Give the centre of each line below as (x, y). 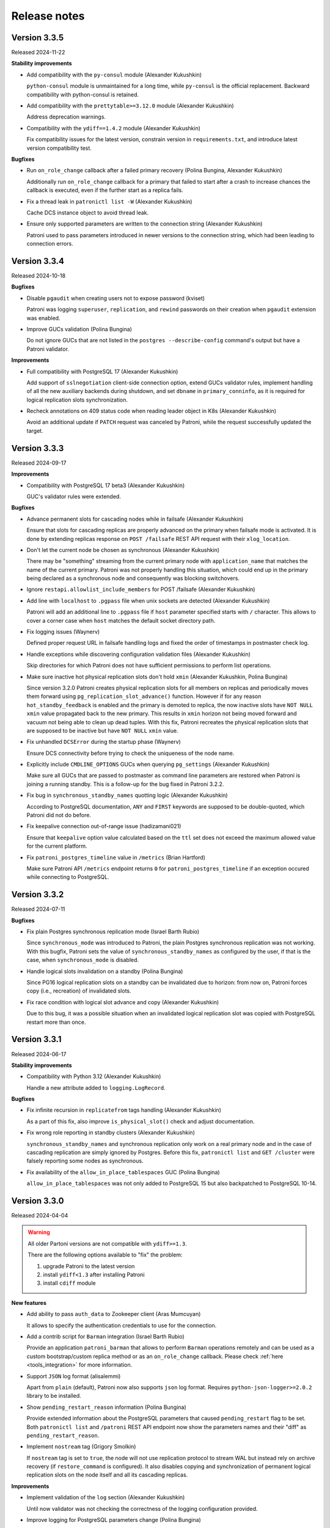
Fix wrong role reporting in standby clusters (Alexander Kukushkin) (111, 1133)
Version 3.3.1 (36, 1039)
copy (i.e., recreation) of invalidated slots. (79, 991)
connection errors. (50, 244)
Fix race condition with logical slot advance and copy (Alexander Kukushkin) (123, 1002)
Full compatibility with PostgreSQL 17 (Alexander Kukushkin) (102, 371)
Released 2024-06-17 (39, 1054)
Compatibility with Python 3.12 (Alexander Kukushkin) (94, 1076)
